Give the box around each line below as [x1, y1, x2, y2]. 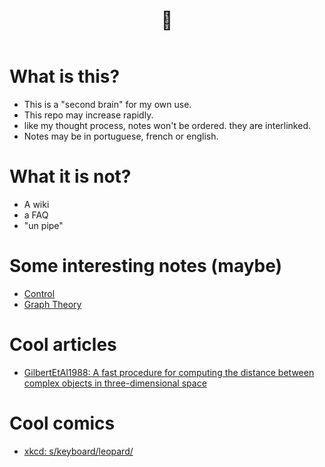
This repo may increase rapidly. [23, 109, 154, 121]
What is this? [9, 65, 121, 88]
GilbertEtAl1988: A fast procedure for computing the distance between [23, 366, 315, 378]
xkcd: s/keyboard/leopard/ [23, 445, 134, 457]
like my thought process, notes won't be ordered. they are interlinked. [23, 119, 312, 131]
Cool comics [9, 412, 116, 434]
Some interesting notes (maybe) [9, 255, 283, 278]
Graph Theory [23, 298, 82, 310]
